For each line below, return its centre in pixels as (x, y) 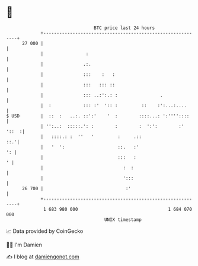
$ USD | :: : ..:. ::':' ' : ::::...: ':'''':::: (98, 116)
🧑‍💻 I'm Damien (24, 245)
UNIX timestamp (123, 219)
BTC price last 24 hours (124, 28)
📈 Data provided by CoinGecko (45, 231)
